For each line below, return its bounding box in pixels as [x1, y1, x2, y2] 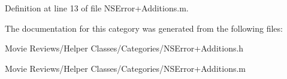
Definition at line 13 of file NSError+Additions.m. [5, 2, 189, 14]
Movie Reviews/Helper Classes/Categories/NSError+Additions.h [5, 42, 244, 54]
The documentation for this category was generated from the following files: [5, 22, 283, 34]
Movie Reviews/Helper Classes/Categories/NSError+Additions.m [5, 62, 246, 74]
